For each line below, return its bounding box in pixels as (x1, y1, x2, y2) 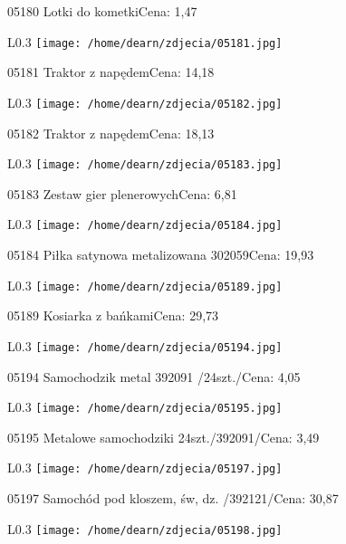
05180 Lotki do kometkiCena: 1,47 (7, 2, 197, 20)
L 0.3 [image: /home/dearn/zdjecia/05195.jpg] (7, 397, 283, 416)
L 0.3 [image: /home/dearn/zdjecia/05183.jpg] (7, 154, 283, 173)
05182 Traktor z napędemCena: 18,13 (7, 123, 215, 142)
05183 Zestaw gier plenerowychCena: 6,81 (7, 184, 237, 203)
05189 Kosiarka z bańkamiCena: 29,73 (7, 306, 219, 325)
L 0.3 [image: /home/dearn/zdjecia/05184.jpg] (7, 215, 283, 234)
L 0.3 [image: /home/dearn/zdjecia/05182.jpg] (7, 92, 283, 111)
